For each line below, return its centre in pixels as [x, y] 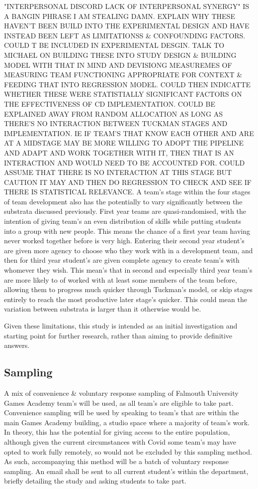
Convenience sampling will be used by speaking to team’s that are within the [122, 412]
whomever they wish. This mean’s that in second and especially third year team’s [128, 270]
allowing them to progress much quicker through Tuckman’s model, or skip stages [128, 289]
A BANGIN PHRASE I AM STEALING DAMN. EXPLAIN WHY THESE [120, 16]
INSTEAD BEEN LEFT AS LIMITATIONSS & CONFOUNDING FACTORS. [125, 35]
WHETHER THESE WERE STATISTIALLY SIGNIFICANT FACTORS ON [123, 94]
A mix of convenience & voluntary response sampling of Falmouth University [121, 393]
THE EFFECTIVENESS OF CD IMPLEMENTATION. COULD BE [110, 103]
